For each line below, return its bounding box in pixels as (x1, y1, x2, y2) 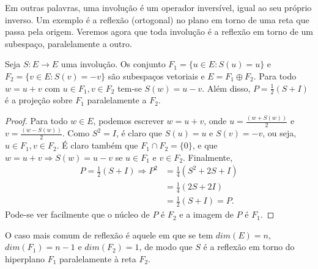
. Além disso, (202, 81, 251, 94)
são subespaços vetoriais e (108, 69, 205, 82)
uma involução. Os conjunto (61, 57, 166, 70)
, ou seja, (262, 127, 297, 139)
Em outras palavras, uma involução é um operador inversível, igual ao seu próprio (5, 1, 312, 13)
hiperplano (5, 252, 45, 265)
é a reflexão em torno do (203, 240, 295, 253)
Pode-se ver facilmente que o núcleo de (5, 208, 150, 221)
